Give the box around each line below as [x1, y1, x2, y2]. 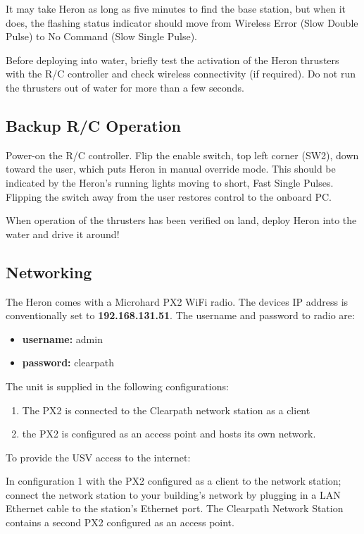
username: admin [22, 331, 103, 346]
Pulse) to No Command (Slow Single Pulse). [6, 29, 197, 44]
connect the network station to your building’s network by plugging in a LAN [6, 487, 341, 502]
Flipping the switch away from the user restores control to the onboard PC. [6, 189, 332, 204]
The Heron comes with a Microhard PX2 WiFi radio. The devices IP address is [6, 294, 349, 309]
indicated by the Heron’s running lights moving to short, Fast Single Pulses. [6, 175, 334, 190]
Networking [6, 261, 92, 282]
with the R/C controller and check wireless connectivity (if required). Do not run [6, 66, 356, 81]
